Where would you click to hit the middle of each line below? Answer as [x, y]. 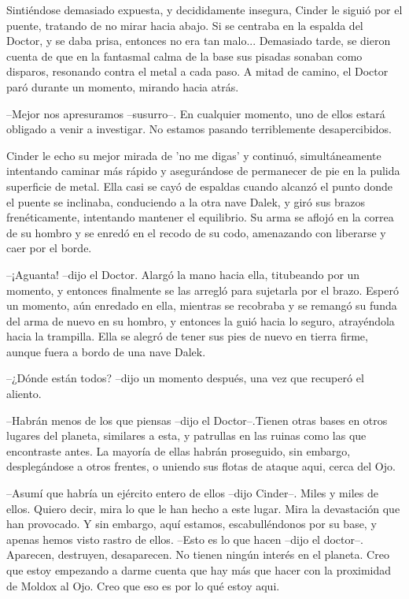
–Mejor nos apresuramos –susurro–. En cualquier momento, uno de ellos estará [196, 113]
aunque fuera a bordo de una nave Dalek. [106, 351]
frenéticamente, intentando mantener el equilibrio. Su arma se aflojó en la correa [200, 217]
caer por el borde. [49, 248]
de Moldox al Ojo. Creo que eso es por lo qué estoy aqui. [143, 585]
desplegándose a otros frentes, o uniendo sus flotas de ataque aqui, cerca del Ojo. [201, 466]
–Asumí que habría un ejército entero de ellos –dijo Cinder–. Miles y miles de [192, 493]
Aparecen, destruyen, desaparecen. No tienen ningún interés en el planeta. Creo [198, 554]
